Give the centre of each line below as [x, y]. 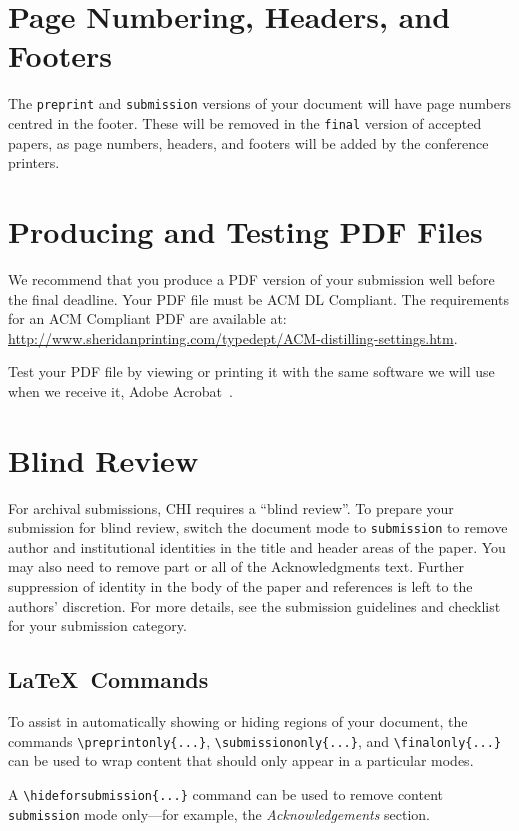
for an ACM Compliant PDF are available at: [147, 318]
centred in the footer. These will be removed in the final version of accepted [245, 122]
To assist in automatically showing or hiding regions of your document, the [238, 721]
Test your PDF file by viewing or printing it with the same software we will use [251, 371]
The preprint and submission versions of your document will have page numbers [259, 103]
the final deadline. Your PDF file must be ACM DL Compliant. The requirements [258, 298]
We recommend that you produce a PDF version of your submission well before [251, 278]
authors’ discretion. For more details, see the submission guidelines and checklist [254, 605]
